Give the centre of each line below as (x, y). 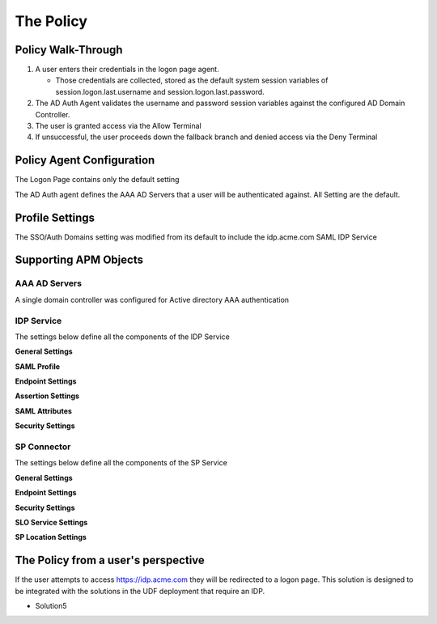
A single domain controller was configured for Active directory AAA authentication (152, 299)
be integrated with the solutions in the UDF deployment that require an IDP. (140, 591)
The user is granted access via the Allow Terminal (118, 126)
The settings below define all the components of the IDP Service (122, 337)
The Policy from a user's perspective (110, 560)
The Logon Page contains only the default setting (97, 180)
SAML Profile (38, 366)
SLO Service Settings (51, 522)
